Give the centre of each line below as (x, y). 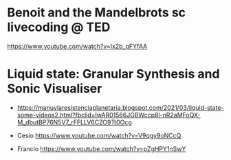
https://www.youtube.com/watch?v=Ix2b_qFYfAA (77, 46)
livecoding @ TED (59, 27)
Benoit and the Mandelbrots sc (97, 13)
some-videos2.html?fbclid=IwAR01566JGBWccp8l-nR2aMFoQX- (109, 115)
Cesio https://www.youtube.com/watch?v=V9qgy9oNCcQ (99, 135)
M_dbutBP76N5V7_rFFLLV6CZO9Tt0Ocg (74, 122)
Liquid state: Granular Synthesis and (113, 74)
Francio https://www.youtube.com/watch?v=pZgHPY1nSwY (101, 148)
